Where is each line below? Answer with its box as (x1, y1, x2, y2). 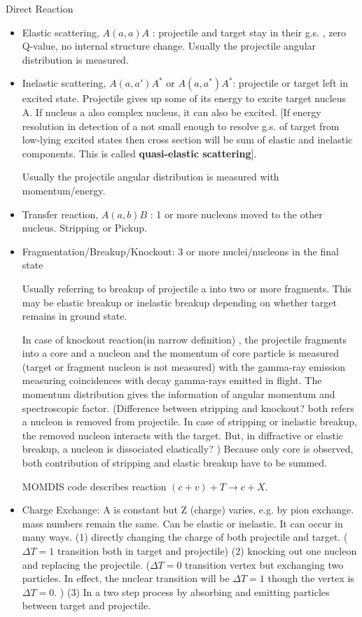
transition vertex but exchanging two (185, 557, 344, 572)
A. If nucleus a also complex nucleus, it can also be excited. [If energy (22, 104, 321, 119)
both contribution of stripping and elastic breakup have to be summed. (22, 455, 327, 470)
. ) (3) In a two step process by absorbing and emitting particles (54, 584, 330, 599)
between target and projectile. (22, 598, 151, 613)
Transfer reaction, (22, 206, 99, 221)
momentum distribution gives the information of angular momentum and (22, 387, 335, 402)
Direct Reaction (6, 1, 74, 15)
